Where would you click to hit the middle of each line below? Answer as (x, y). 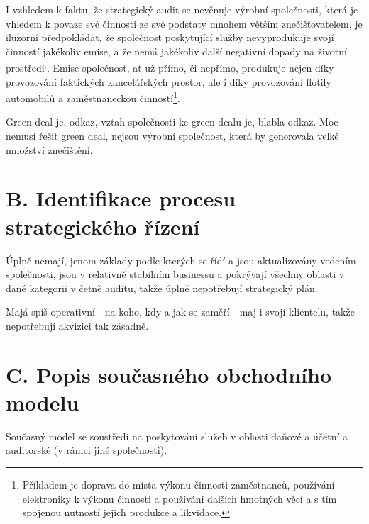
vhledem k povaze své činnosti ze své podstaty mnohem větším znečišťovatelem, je (184, 23)
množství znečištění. (49, 149)
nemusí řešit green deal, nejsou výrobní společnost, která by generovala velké (172, 136)
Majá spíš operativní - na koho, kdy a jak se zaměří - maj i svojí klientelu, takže (180, 312)
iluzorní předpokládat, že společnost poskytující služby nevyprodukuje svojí (170, 37)
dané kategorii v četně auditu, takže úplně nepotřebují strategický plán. (162, 288)
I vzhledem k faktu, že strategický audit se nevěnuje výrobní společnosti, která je (182, 9)
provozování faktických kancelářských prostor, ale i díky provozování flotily (169, 81)
